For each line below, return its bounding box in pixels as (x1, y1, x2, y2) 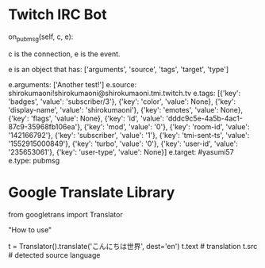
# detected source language (8, 250, 101, 259)
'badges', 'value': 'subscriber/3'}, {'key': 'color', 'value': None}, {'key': (8, 97, 236, 106)
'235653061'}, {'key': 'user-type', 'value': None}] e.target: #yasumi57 (8, 147, 234, 156)
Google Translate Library (8, 183, 175, 201)
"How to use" (8, 224, 52, 235)
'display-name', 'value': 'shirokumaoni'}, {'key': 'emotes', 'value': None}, (8, 105, 244, 114)
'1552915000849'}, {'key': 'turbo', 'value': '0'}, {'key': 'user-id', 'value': (8, 139, 238, 148)
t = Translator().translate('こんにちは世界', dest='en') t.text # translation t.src (8, 241, 258, 251)
